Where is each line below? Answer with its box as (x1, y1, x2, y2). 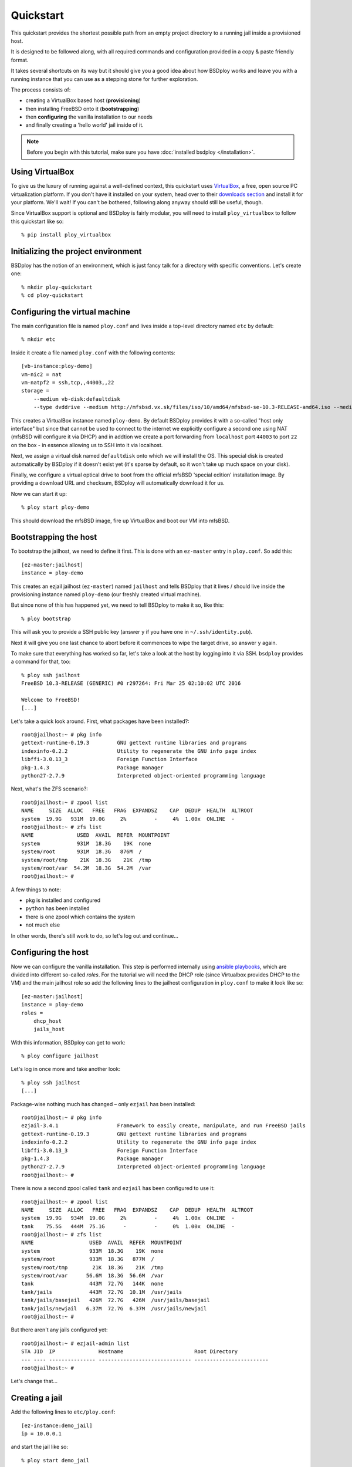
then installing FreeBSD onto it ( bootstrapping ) (25, 105, 140, 112)
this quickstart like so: (11, 218, 64, 225)
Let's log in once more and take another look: (11, 1066, 120, 1073)
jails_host (33, 1026, 65, 1033)
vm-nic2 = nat (21, 371, 62, 378)
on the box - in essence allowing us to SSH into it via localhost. (11, 441, 163, 448)
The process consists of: (11, 86, 71, 93)
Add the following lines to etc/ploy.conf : (11, 1408, 116, 1415)
